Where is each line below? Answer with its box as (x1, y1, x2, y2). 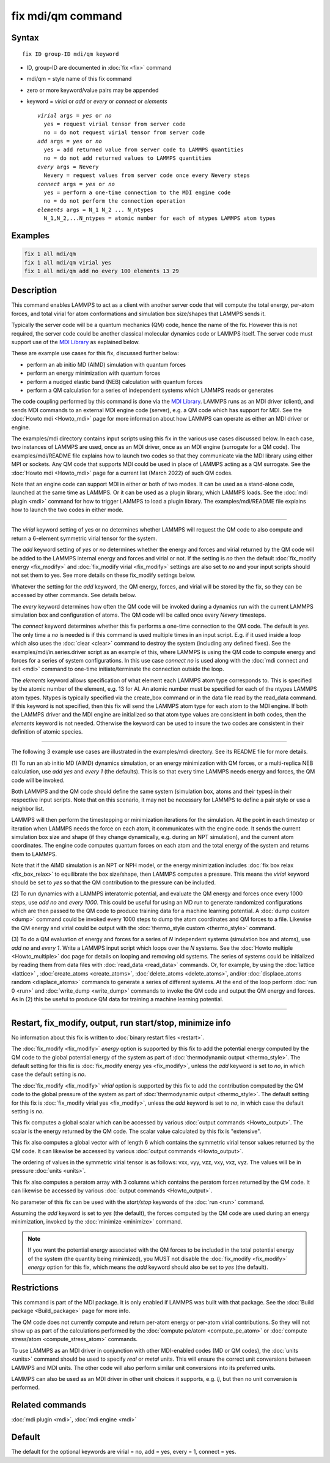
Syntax (11, 32, 39, 43)
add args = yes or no (37, 138, 102, 145)
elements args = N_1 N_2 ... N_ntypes (37, 206, 154, 213)
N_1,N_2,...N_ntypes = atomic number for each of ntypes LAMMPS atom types (43, 215, 276, 222)
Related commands (11, 1400, 87, 1410)
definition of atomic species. (11, 728, 83, 735)
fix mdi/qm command (11, 9, 122, 23)
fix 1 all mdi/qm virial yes (24, 259, 112, 266)
